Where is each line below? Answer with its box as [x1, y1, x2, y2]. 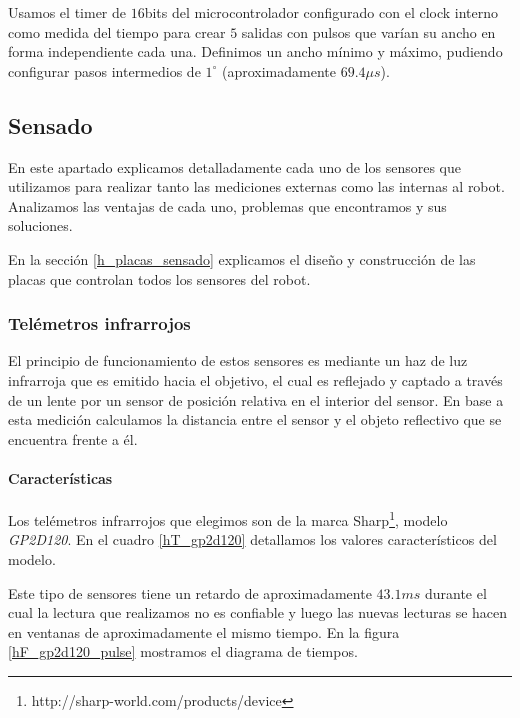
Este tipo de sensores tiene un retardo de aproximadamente [8, 582, 372, 603]
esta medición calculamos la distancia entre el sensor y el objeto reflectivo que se [8, 409, 502, 430]
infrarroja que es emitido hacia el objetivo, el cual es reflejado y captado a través [8, 369, 503, 390]
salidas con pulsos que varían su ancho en [241, 21, 496, 42]
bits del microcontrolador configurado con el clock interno [144, 2, 499, 22]
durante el [424, 582, 487, 603]
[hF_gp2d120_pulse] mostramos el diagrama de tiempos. [8, 641, 358, 662]
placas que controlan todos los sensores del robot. [8, 268, 311, 289]
